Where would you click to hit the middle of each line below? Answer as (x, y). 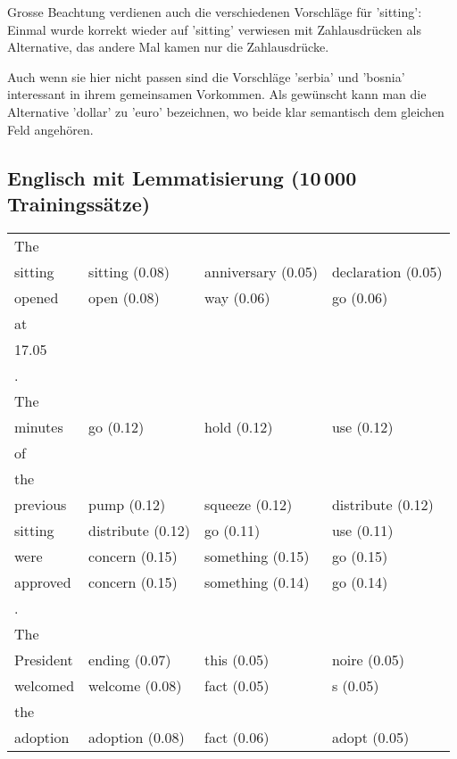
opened (37, 297)
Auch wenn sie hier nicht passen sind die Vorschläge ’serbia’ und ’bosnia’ (206, 76)
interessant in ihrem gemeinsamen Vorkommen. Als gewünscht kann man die (217, 94)
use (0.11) (362, 530)
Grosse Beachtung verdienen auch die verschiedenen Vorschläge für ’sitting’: (215, 12)
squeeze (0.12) (249, 504)
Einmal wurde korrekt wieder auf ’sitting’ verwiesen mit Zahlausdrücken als (214, 29)
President (44, 659)
